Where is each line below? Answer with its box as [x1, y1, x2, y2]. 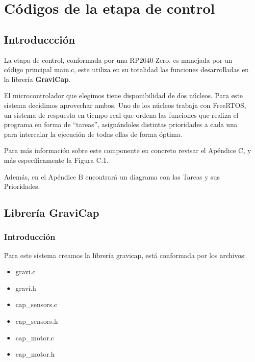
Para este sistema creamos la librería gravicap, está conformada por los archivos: [4, 250, 246, 260]
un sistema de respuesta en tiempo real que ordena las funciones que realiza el [4, 109, 239, 120]
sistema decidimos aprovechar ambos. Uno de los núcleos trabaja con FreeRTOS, [4, 100, 246, 110]
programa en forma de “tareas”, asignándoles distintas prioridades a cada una [4, 119, 237, 129]
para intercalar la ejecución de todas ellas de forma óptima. [4, 129, 182, 139]
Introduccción [4, 31, 76, 47]
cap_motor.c [15, 332, 54, 342]
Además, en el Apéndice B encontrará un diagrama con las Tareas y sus [4, 171, 220, 181]
